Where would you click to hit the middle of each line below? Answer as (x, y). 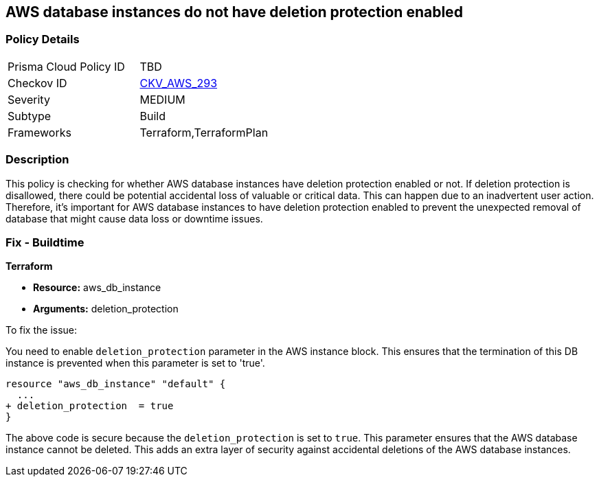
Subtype (30, 116)
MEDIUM (162, 99)
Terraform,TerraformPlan (204, 132)
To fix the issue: (42, 330)
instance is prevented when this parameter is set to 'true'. (135, 363)
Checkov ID (37, 83)
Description (37, 160)
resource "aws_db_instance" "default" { (116, 384)
